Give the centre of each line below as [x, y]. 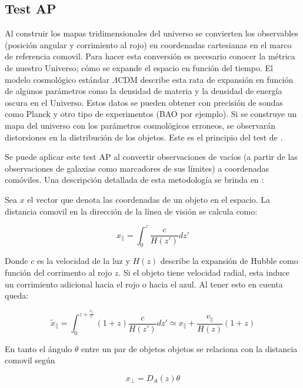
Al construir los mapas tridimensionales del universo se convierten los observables [151, 33]
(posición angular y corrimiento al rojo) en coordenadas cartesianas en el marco [148, 44]
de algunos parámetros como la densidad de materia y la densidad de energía [144, 91]
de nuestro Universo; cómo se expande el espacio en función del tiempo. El [139, 67]
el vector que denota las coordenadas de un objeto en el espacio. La [149, 199]
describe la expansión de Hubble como [229, 261]
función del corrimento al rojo [59, 272]
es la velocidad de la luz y [83, 261]
